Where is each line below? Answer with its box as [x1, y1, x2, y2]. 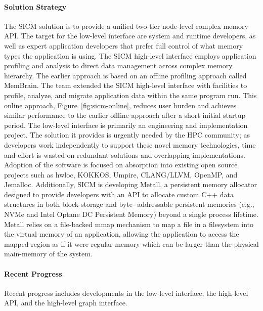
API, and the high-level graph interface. [4, 297, 127, 308]
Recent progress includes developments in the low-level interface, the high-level [4, 287, 248, 298]
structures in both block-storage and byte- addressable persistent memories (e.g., [4, 199, 254, 209]
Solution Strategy [4, 1, 67, 12]
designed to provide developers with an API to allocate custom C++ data [4, 189, 234, 199]
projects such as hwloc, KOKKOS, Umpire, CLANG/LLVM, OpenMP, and [4, 169, 238, 180]
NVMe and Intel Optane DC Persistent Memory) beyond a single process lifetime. [4, 209, 258, 219]
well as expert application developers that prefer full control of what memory [4, 40, 243, 51]
